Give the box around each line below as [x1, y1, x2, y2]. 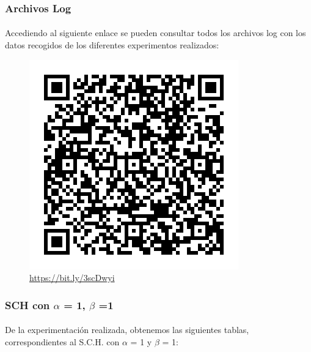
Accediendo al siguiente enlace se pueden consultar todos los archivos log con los [5, 26, 306, 39]
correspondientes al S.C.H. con [5, 335, 120, 348]
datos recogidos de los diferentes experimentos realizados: [5, 39, 219, 51]
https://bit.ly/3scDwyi [29, 271, 115, 284]
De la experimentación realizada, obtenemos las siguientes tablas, [5, 323, 249, 336]
